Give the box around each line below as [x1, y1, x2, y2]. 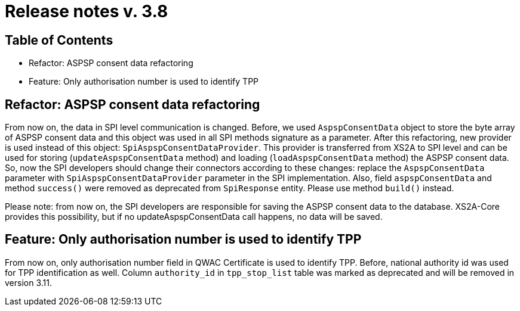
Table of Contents [5, 32, 113, 48]
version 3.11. [5, 277, 52, 288]
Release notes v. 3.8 [5, 1, 168, 21]
